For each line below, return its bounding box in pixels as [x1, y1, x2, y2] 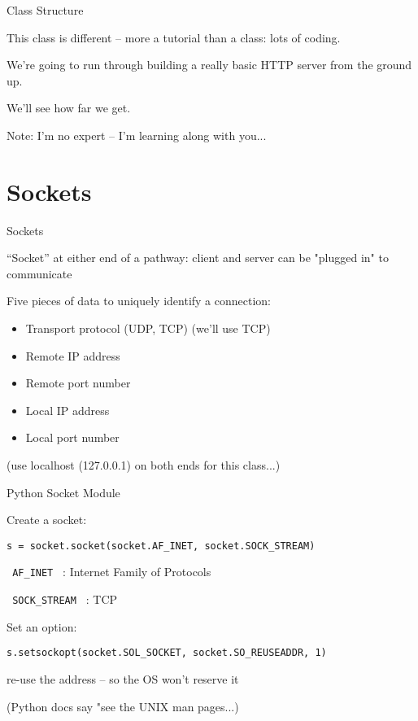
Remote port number [25, 374, 131, 391]
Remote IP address [25, 347, 120, 364]
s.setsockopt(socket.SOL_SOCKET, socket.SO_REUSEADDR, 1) [7, 647, 327, 659]
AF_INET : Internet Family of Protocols [12, 563, 211, 580]
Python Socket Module [7, 483, 120, 500]
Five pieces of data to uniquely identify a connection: [7, 292, 272, 309]
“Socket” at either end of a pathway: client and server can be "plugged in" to [7, 249, 389, 266]
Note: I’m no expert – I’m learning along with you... [7, 126, 267, 143]
